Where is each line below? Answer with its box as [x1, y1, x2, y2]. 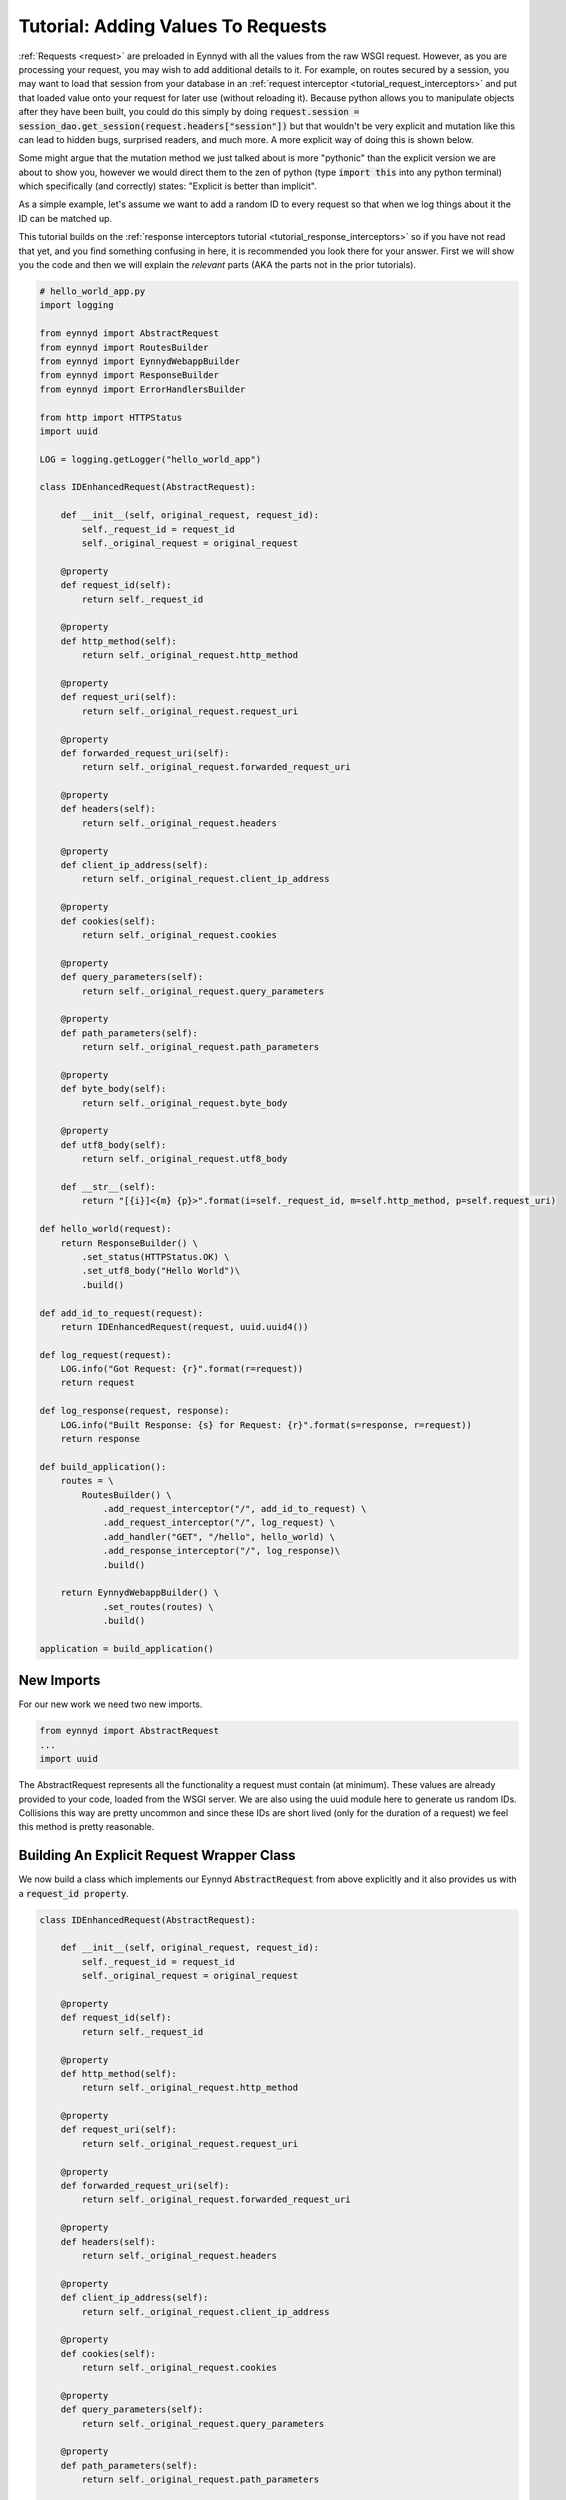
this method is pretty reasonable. [18, 1821, 155, 1833]
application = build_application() [39, 1643, 214, 1654]
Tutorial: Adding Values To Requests [18, 15, 327, 37]
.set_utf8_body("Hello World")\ [81, 1265, 240, 1277]
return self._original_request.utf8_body [81, 1153, 288, 1165]
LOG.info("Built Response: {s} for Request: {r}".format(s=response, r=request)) [60, 1419, 472, 1430]
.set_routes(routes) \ [102, 1601, 214, 1612]
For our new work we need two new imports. [18, 1698, 203, 1710]
